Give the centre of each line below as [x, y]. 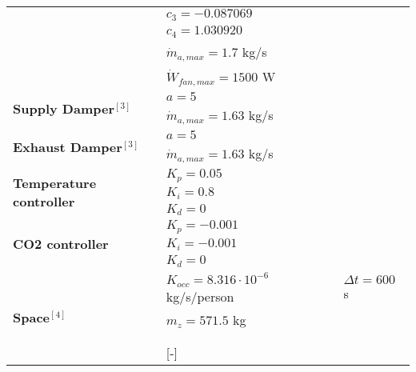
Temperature [55, 183]
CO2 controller [61, 244]
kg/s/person [200, 297]
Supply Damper [64, 109]
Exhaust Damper [68, 147]
